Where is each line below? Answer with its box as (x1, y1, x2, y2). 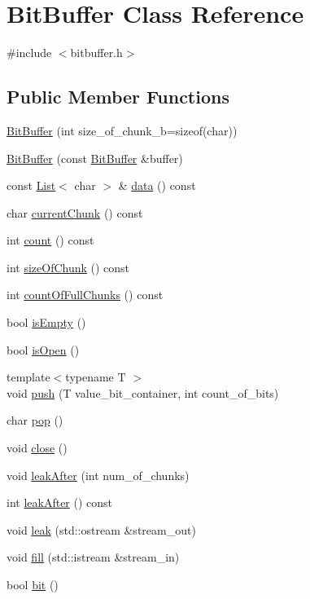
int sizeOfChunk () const (7, 258, 130, 275)
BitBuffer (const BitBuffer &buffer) (7, 149, 183, 166)
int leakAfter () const (7, 494, 113, 511)
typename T (65, 368, 126, 385)
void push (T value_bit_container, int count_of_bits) (7, 384, 279, 401)
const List (7, 177, 56, 194)
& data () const (118, 177, 196, 194)
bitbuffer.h (70, 44, 123, 61)
